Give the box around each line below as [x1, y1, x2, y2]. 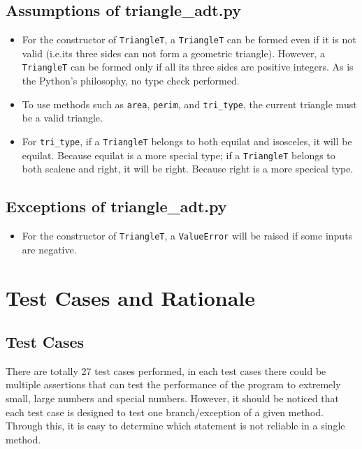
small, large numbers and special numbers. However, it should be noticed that [6, 391, 339, 406]
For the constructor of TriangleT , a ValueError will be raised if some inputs [22, 228, 353, 243]
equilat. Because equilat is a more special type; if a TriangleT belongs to [22, 147, 335, 162]
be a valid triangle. [22, 110, 103, 125]
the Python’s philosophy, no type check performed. [22, 73, 240, 88]
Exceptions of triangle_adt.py [6, 196, 227, 217]
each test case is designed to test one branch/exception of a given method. [6, 404, 324, 419]
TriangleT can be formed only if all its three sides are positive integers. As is [22, 59, 354, 74]
